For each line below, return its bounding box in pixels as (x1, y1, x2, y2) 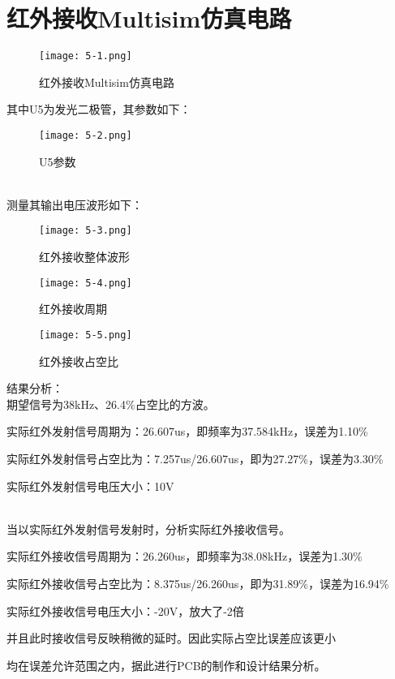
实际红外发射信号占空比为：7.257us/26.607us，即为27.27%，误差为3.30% (6, 449, 384, 466)
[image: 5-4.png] (39, 277, 132, 289)
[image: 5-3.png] (39, 225, 132, 237)
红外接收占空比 (39, 352, 118, 369)
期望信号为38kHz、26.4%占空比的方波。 (6, 395, 215, 412)
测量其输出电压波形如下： (6, 196, 143, 213)
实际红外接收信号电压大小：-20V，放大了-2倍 (6, 602, 244, 619)
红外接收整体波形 (39, 248, 130, 265)
